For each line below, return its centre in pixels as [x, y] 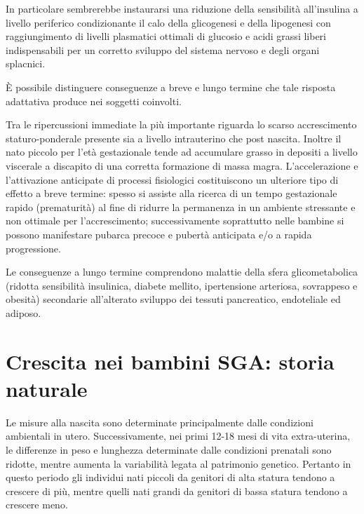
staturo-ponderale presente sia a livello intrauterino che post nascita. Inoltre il [174, 138]
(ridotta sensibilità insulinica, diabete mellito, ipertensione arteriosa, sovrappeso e [182, 285]
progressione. [33, 248]
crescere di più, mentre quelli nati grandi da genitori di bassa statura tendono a [177, 491]
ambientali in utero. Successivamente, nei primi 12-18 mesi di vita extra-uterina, [178, 436]
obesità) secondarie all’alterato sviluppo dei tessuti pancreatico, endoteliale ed [173, 299]
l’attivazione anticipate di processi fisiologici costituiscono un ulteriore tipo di [172, 179]
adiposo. [23, 312]
